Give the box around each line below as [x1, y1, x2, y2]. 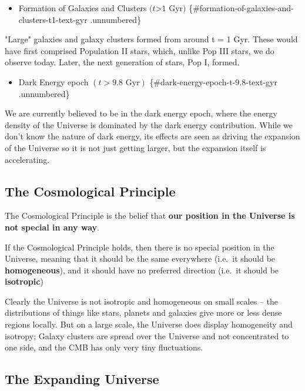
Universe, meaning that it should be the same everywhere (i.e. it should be [5, 252, 276, 265]
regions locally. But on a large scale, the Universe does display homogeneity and [5, 318, 293, 330]
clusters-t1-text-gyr [18, 13, 88, 25]
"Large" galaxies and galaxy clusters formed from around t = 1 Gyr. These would [5, 33, 298, 45]
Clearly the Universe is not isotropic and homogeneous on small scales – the [5, 295, 278, 307]
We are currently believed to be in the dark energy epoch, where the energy [5, 107, 277, 119]
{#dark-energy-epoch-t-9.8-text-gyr [149, 75, 277, 88]
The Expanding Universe [5, 370, 159, 388]
